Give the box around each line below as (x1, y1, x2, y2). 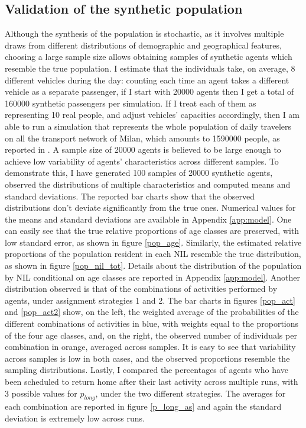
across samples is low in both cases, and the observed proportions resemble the (5, 352, 290, 364)
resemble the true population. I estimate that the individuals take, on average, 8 (5, 62, 295, 74)
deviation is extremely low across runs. (5, 412, 145, 424)
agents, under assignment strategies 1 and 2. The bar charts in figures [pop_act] (5, 294, 295, 306)
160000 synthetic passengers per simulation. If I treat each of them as (5, 96, 256, 109)
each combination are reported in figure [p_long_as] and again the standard (5, 400, 282, 413)
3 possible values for (5, 387, 77, 399)
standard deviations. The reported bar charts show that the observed (5, 189, 255, 202)
